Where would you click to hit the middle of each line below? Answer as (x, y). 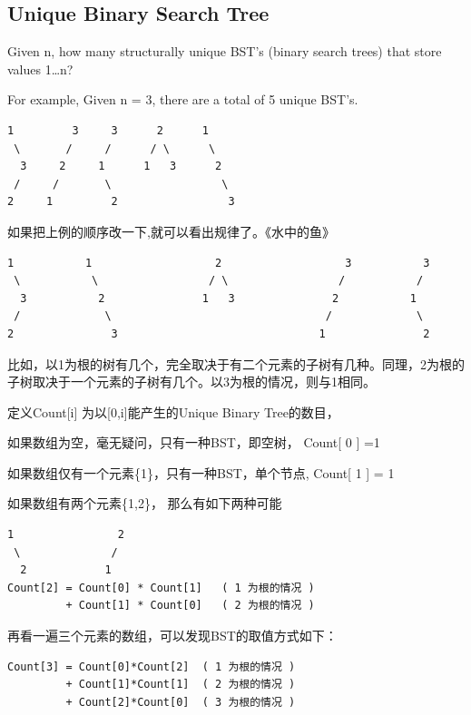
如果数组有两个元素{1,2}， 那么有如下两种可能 (145, 503)
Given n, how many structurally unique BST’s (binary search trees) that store (225, 51)
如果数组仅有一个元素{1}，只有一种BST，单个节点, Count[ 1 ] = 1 (201, 472)
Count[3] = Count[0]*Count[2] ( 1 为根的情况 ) (152, 666)
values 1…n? (40, 69)
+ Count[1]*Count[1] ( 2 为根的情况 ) (181, 685)
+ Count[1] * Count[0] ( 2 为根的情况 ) (190, 606)
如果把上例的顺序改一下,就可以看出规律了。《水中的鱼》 (171, 231)
